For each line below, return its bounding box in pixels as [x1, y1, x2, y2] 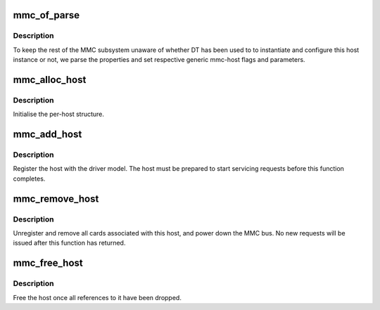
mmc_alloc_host [13, 74, 87, 86]
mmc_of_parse [13, 9, 80, 21]
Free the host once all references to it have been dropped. [13, 293, 182, 302]
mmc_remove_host [13, 193, 99, 205]
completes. [13, 174, 46, 183]
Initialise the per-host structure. [13, 110, 105, 119]
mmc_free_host [13, 257, 84, 269]
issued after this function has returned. [13, 239, 126, 247]
